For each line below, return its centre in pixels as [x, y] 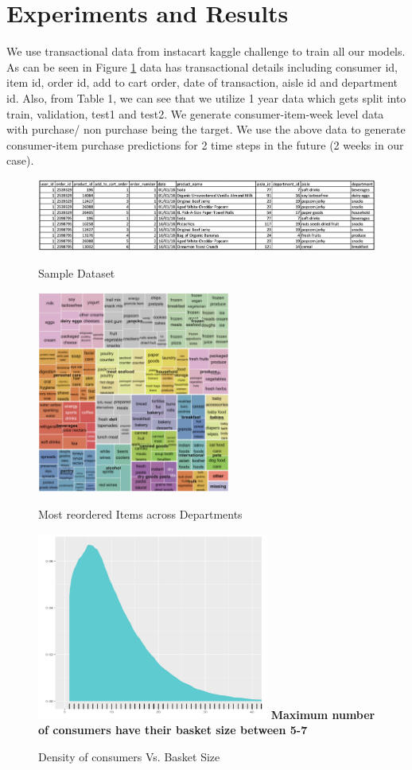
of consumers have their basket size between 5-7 [173, 729]
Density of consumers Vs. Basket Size [129, 756]
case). [20, 160]
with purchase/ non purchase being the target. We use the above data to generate [206, 129]
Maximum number [323, 714]
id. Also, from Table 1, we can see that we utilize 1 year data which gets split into [206, 97]
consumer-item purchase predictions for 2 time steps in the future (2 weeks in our [205, 144]
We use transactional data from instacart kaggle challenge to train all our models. [206, 51]
